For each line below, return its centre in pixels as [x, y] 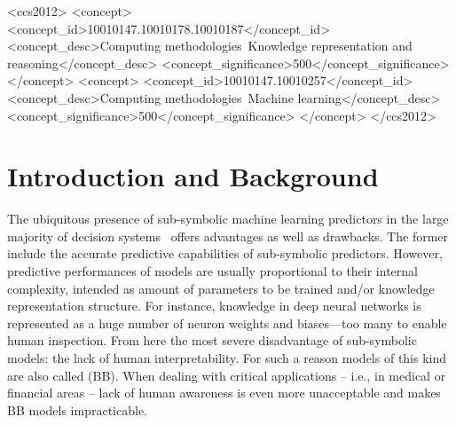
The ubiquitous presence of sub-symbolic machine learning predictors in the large [228, 219]
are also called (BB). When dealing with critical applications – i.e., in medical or [227, 375]
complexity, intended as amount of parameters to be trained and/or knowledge [221, 288]
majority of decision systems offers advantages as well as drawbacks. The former [228, 236]
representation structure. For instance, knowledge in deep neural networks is [214, 306]
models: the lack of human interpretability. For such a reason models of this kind [227, 358]
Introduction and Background [193, 176]
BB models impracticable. [77, 409]
